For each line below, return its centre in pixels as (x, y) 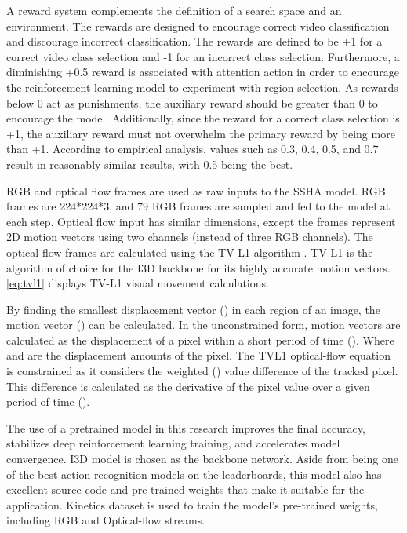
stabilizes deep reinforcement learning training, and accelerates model (173, 443)
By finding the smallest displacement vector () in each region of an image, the (193, 309)
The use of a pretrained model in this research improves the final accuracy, (186, 427)
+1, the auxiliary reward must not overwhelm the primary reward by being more (201, 133)
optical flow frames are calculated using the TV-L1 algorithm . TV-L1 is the (190, 252)
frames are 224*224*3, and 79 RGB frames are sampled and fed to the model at (198, 206)
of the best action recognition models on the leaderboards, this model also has (194, 474)
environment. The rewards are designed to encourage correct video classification (198, 26)
